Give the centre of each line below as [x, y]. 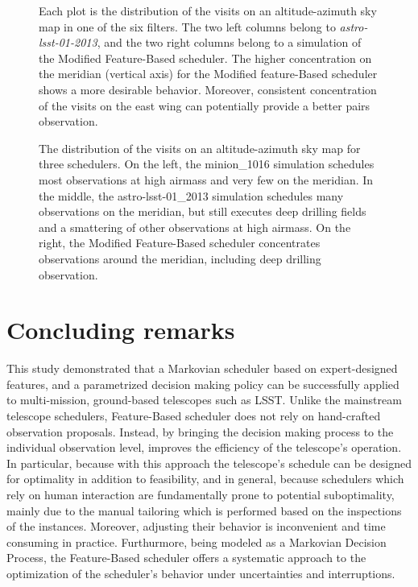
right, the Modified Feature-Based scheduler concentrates [180, 243]
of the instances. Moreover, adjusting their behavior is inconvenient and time [196, 526]
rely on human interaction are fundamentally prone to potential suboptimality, [201, 494]
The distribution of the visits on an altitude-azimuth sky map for [200, 148]
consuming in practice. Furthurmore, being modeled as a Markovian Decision [197, 542]
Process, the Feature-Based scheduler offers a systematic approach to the [186, 558]
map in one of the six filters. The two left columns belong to [187, 26]
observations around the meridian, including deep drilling [180, 258]
